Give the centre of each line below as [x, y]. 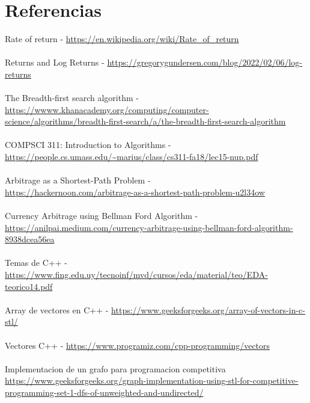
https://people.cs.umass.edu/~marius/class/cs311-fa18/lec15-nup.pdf [132, 157]
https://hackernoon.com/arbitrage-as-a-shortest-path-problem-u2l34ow [135, 192]
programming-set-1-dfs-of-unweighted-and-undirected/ [104, 392]
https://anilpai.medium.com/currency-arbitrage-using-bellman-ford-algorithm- [149, 227]
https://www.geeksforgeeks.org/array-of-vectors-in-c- [208, 309]
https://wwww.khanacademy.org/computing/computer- [107, 109]
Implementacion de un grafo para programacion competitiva [115, 368]
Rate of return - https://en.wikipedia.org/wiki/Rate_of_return [122, 39]
